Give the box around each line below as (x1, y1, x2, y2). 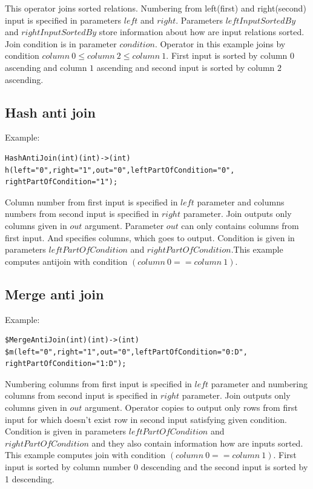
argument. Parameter (84, 219, 164, 231)
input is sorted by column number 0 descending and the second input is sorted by (5, 461, 308, 473)
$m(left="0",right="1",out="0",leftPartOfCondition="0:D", (5, 347, 248, 356)
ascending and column (5, 61, 87, 73)
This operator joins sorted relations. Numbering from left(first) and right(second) (5, 2, 306, 14)
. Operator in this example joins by (154, 37, 286, 50)
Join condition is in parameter (5, 37, 117, 50)
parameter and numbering (211, 377, 308, 390)
